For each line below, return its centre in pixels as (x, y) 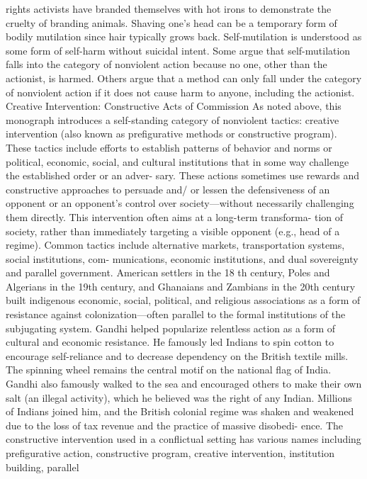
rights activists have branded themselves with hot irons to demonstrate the (169, 9)
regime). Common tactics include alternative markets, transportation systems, (175, 245)
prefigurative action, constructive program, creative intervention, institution (170, 453)
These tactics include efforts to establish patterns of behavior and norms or (169, 147)
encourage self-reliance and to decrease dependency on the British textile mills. (177, 355)
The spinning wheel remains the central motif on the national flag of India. (169, 370)
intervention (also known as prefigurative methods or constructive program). (171, 134)
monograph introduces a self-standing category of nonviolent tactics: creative (173, 119)
